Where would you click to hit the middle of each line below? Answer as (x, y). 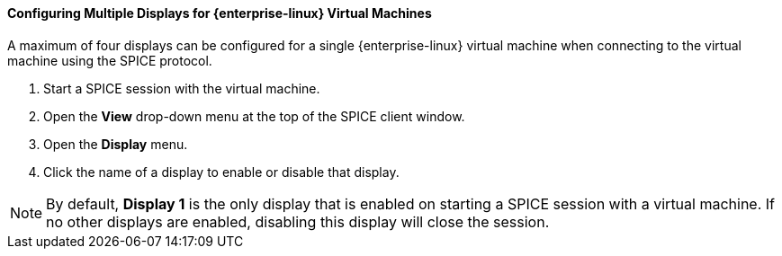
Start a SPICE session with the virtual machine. (182, 88)
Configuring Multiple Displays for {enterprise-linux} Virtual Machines (220, 13)
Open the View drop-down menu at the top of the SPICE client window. (254, 116)
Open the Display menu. (116, 144)
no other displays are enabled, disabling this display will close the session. (298, 221)
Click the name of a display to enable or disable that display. (221, 172)
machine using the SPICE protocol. (110, 60)
